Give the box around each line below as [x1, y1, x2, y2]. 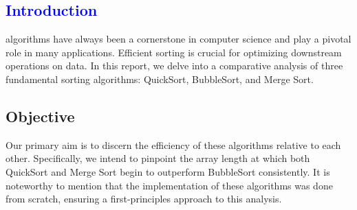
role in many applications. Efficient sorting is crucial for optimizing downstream [6, 45, 342, 59]
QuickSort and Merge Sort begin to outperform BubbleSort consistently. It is [6, 164, 330, 178]
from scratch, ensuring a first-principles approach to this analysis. [6, 191, 282, 206]
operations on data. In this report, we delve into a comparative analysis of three [6, 58, 343, 73]
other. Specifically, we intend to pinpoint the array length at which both [6, 151, 310, 165]
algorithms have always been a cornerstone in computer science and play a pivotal [6, 32, 351, 46]
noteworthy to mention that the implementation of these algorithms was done [6, 178, 333, 192]
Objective [6, 105, 75, 126]
